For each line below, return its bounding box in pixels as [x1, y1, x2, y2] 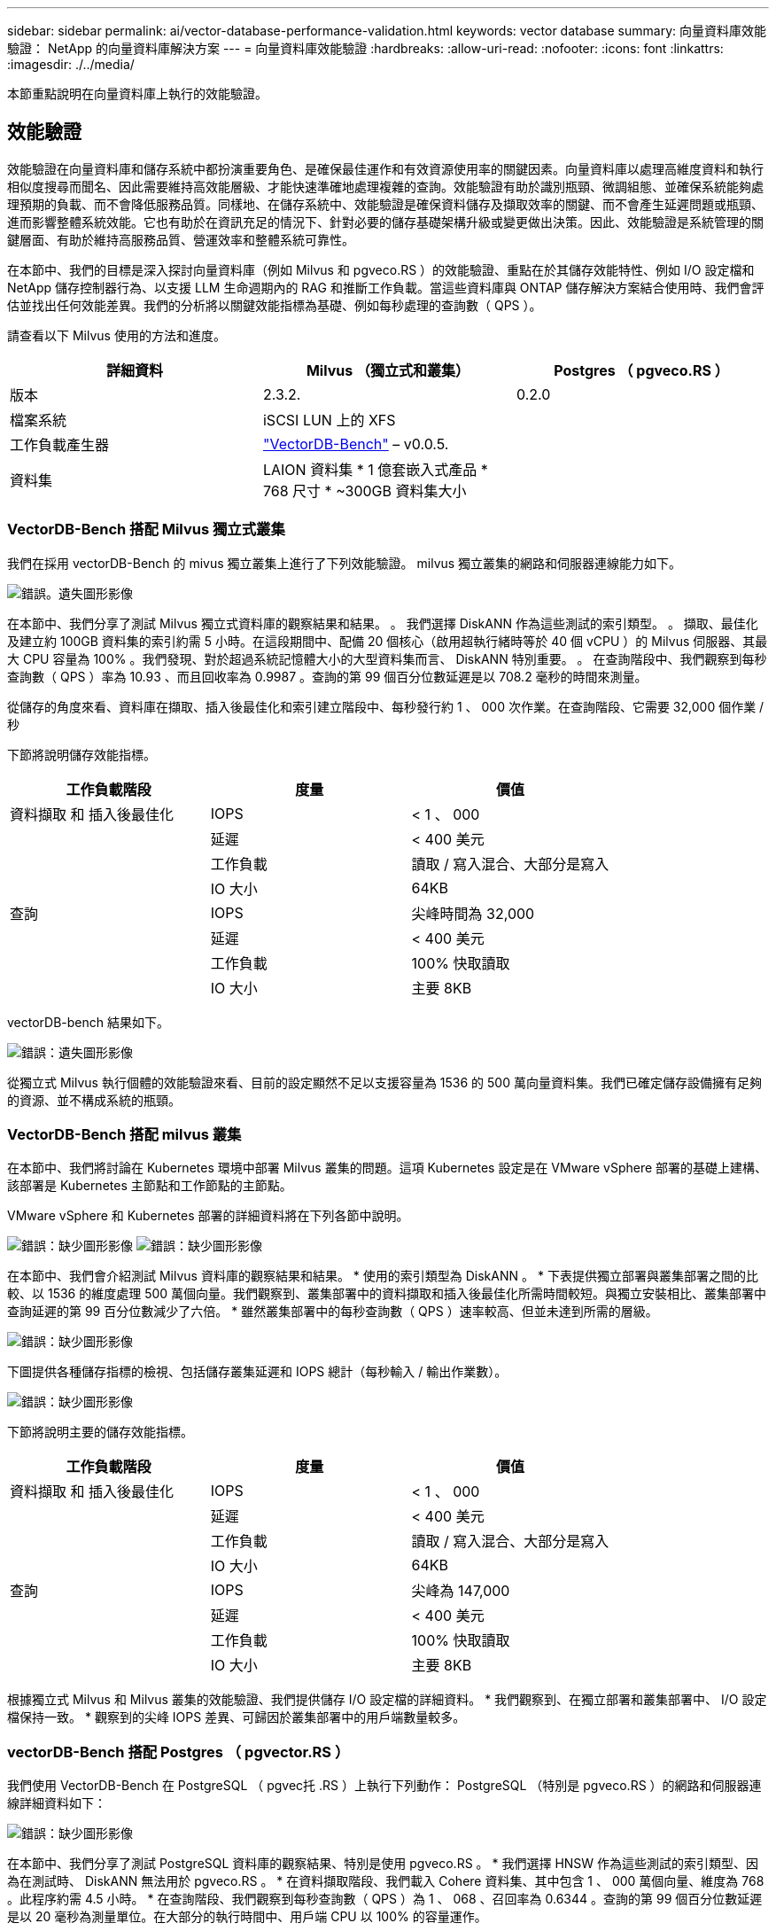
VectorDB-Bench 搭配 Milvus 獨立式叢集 [7, 520, 285, 539]
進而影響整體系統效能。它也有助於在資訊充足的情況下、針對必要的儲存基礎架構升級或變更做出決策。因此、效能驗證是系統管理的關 [7, 214, 764, 230]
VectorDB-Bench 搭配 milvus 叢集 [7, 1125, 242, 1143]
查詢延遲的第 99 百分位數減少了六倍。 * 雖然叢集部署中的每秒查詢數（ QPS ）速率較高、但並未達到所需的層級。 [7, 1304, 658, 1320]
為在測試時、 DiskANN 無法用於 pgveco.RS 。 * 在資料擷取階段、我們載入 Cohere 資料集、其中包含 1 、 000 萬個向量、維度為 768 [7, 1873, 764, 1889]
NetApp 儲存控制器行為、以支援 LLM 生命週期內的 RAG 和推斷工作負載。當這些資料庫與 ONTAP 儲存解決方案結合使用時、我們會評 [7, 279, 764, 295]
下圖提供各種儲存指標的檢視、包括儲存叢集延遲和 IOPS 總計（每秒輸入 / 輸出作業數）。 [7, 1364, 508, 1380]
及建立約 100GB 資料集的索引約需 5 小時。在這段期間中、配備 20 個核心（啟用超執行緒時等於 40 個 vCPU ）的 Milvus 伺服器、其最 [7, 633, 768, 649]
